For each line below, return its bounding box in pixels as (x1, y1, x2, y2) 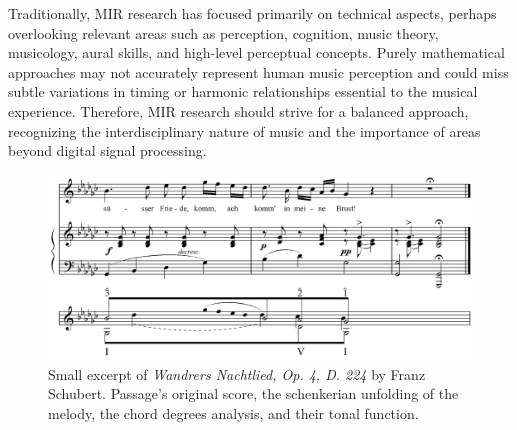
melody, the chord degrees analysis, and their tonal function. (48, 403, 419, 424)
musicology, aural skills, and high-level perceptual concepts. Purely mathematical (8, 42, 505, 63)
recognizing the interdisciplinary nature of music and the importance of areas (8, 120, 481, 141)
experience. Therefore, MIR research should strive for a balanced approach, (8, 100, 469, 121)
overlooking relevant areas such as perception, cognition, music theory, (8, 22, 439, 43)
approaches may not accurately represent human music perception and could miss (8, 61, 509, 82)
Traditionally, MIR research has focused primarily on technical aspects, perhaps (8, 3, 497, 23)
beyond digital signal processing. (8, 140, 207, 161)
